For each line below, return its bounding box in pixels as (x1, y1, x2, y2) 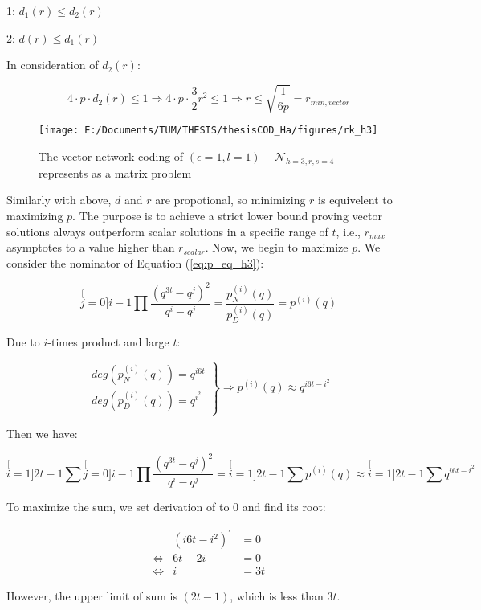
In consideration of (6, 56, 99, 73)
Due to (6, 333, 40, 350)
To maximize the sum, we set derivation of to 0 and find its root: (6, 498, 326, 515)
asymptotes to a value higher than (6, 239, 175, 256)
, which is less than (230, 587, 324, 604)
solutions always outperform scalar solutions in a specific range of (6, 223, 328, 239)
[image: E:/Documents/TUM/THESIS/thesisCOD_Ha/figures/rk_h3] (39, 125, 378, 137)
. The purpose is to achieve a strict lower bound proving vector (72, 207, 382, 223)
